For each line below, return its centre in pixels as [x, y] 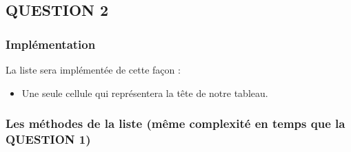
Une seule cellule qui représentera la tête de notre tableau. [145, 93]
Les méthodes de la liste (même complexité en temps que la [175, 123]
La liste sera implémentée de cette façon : [93, 69]
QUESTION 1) [48, 139]
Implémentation [51, 44]
